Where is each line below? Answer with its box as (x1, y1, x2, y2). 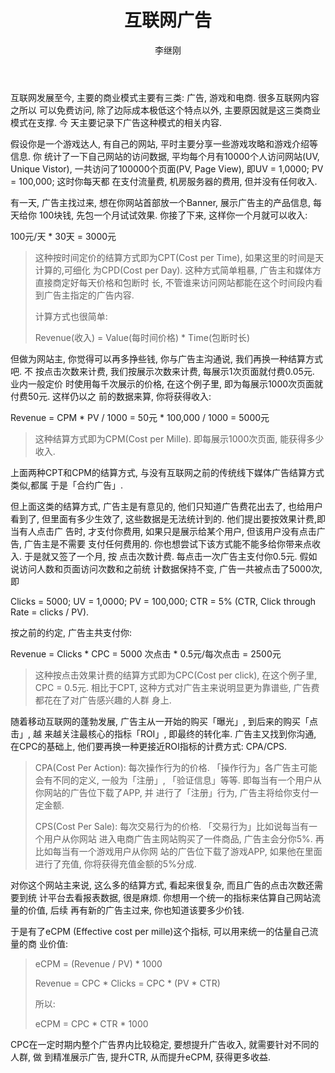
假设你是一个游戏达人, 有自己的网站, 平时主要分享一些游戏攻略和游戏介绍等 (10, 137, 318, 150)
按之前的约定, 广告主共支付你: (10, 626, 133, 638)
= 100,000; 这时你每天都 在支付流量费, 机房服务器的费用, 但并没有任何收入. (10, 175, 318, 187)
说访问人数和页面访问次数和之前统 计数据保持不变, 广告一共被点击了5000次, (10, 562, 323, 575)
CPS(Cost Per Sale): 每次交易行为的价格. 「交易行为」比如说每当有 (34, 820, 310, 832)
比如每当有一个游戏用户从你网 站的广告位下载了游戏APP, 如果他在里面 (34, 845, 323, 857)
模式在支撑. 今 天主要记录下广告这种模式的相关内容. (10, 116, 222, 128)
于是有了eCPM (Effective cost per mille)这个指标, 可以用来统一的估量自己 (10, 925, 310, 937)
